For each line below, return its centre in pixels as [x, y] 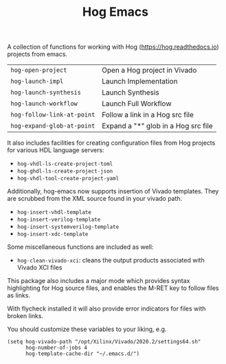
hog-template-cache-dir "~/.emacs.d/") [82, 354]
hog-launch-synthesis [46, 93]
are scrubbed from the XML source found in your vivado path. [95, 199]
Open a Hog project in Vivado [149, 71]
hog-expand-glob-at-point [53, 126]
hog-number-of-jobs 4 [56, 348]
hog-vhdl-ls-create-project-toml [65, 164]
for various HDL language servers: [56, 150]
